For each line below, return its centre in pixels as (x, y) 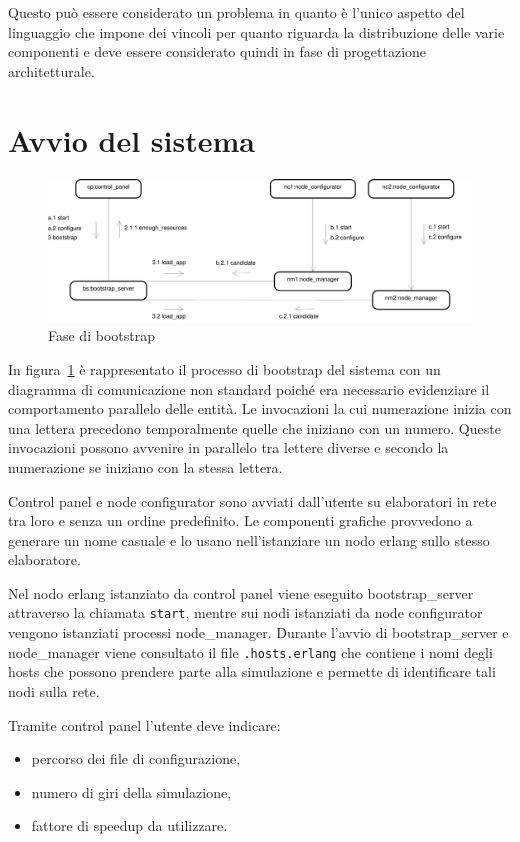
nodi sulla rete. (54, 690)
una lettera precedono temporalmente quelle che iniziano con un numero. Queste (254, 427)
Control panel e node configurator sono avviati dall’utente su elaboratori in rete (252, 500)
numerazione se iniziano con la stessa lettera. (145, 466)
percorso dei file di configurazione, (136, 758)
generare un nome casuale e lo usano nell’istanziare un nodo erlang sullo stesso (249, 539)
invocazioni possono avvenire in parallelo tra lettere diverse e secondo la (228, 447)
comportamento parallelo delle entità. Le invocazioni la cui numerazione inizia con (260, 408)
